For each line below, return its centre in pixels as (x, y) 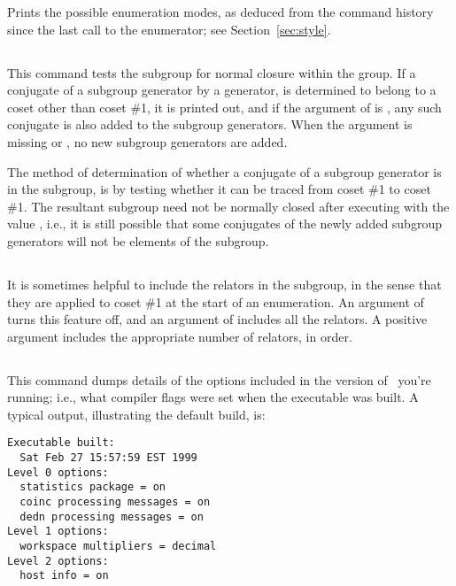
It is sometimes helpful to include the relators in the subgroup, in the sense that (224, 284)
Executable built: (61, 443)
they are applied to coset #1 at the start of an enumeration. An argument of (216, 301)
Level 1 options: (58, 532)
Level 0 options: (58, 472)
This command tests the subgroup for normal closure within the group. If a (212, 72)
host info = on (64, 576)
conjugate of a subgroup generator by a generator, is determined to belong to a (222, 90)
